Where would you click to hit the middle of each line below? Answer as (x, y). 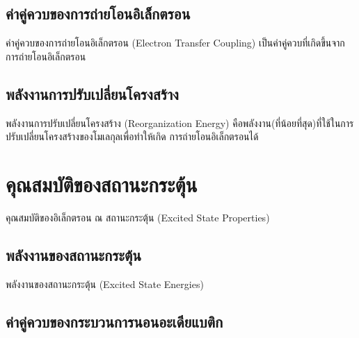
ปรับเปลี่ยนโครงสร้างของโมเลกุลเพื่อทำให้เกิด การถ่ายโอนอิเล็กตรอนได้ (132, 136)
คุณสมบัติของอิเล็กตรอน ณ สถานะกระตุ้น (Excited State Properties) (138, 217)
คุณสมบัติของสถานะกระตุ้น (102, 184)
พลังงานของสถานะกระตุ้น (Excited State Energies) (105, 284)
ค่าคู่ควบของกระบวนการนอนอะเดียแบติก (114, 321)
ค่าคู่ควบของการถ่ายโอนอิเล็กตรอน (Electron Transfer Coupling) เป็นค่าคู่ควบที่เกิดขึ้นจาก (175, 43)
